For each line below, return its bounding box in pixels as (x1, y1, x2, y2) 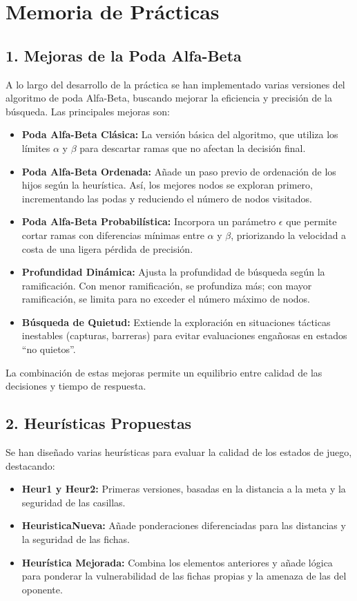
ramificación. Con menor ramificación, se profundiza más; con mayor (21, 278, 312, 292)
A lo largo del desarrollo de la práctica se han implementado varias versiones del (6, 77, 345, 91)
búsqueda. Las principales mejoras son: (6, 104, 170, 118)
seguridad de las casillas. (21, 495, 126, 509)
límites (21, 140, 50, 155)
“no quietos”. (21, 342, 76, 356)
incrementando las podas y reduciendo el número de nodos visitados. (21, 191, 312, 205)
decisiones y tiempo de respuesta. (6, 379, 146, 393)
